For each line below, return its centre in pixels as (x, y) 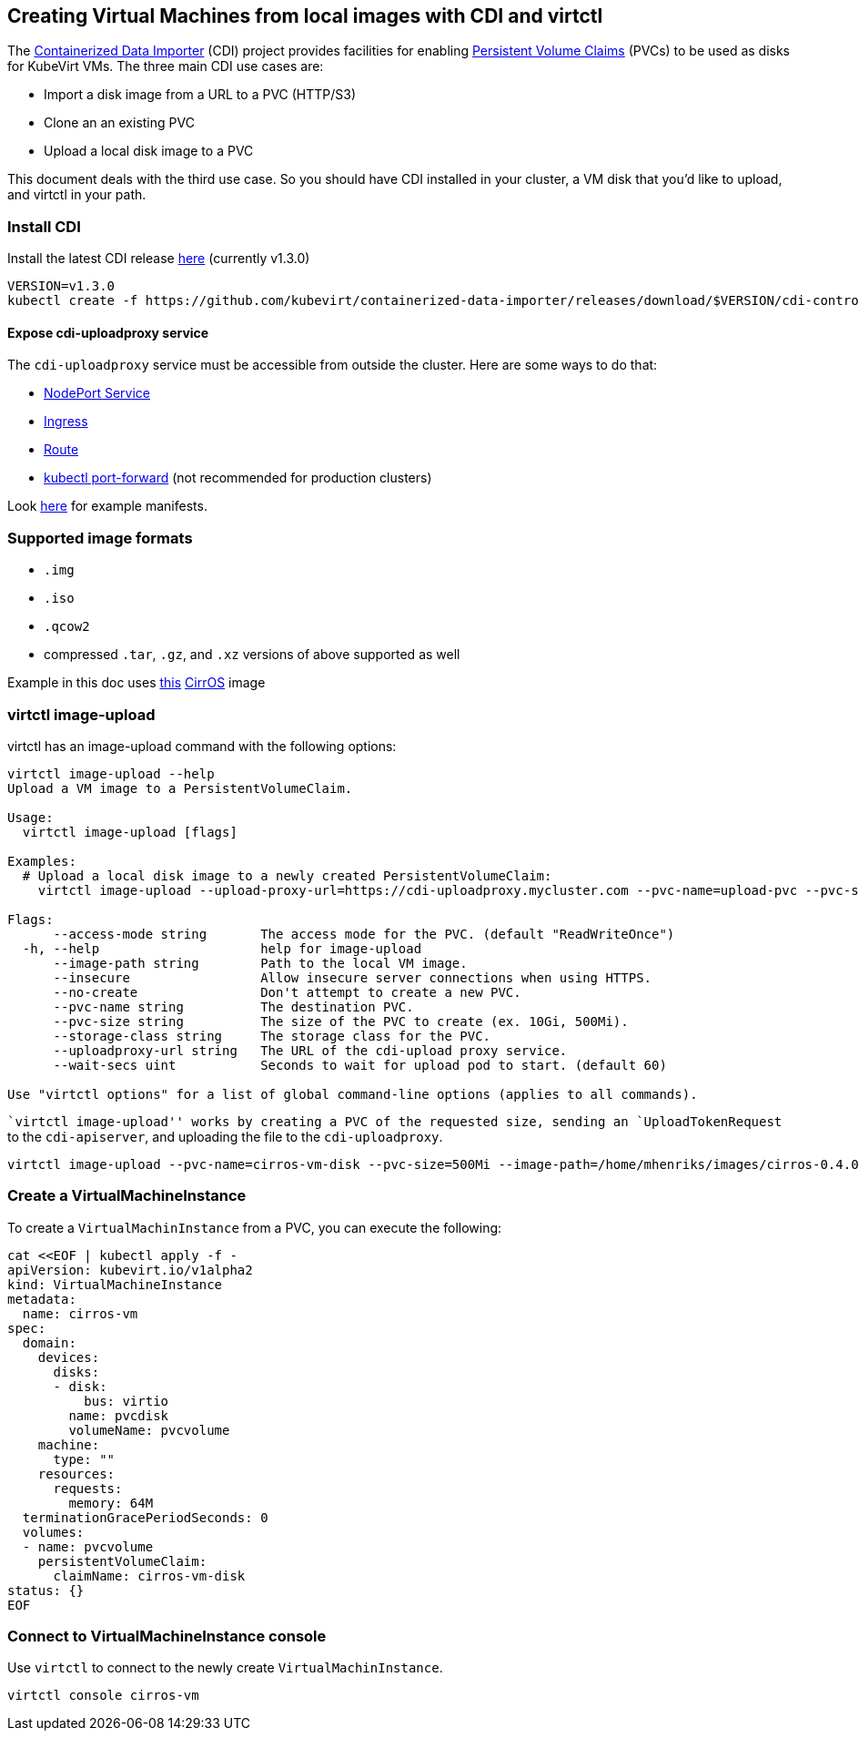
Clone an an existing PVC (119, 123)
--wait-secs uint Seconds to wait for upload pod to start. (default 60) (360, 1065)
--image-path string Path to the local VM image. (260, 963)
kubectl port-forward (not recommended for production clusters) (238, 478)
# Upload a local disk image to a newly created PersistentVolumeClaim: (287, 875)
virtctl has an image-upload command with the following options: (202, 746)
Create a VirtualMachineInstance (127, 1196)
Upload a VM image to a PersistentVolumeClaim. (180, 788)
